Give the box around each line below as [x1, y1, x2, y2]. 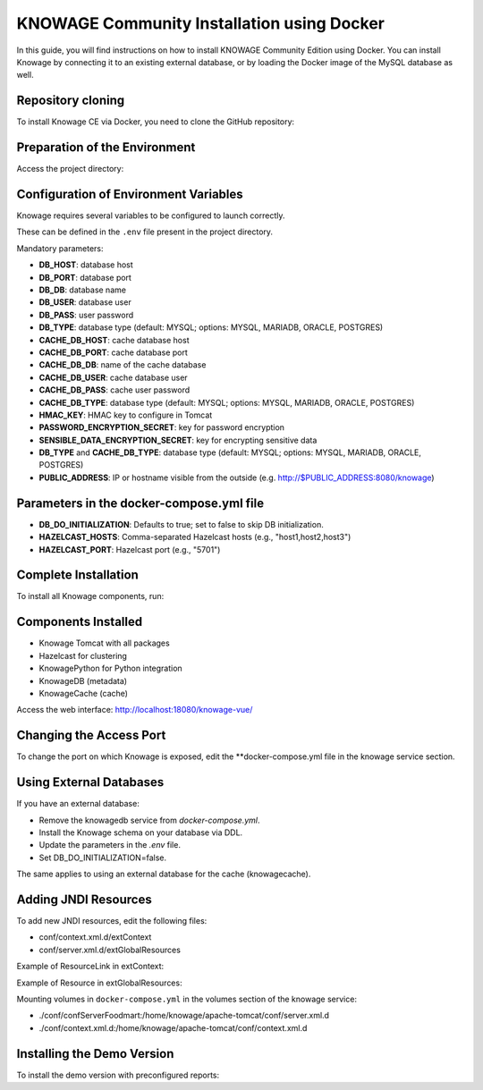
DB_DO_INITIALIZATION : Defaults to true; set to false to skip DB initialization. [38, 519, 324, 529]
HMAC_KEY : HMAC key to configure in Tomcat [38, 410, 213, 420]
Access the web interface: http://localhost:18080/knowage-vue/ [16, 705, 253, 715]
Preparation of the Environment [16, 139, 196, 156]
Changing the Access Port [16, 728, 166, 743]
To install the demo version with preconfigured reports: [16, 1069, 220, 1080]
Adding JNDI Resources [16, 891, 152, 907]
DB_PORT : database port [38, 272, 131, 283]
